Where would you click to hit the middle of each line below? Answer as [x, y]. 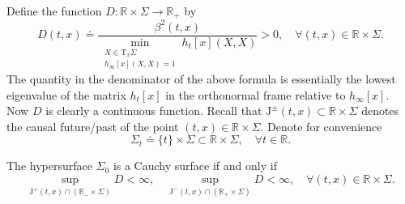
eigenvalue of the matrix [66, 94]
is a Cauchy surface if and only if [195, 166]
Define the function [54, 11]
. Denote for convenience [321, 126]
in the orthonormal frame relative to [256, 94]
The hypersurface [49, 166]
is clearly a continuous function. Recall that [154, 110]
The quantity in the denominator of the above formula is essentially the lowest [201, 79]
